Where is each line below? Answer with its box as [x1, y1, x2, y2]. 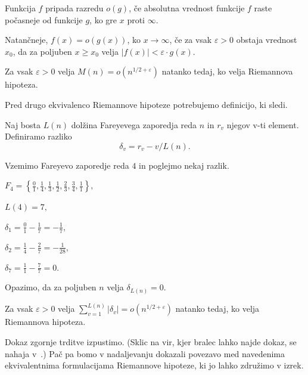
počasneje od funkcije [5, 13, 83, 26]
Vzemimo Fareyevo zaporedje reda [5, 159, 129, 171]
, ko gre [89, 13, 117, 26]
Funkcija [5, 2, 36, 14]
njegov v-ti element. [226, 118, 299, 131]
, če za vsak [169, 33, 212, 46]
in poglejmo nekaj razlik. [139, 159, 229, 171]
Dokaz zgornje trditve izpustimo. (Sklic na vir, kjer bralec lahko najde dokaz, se [5, 335, 297, 348]
